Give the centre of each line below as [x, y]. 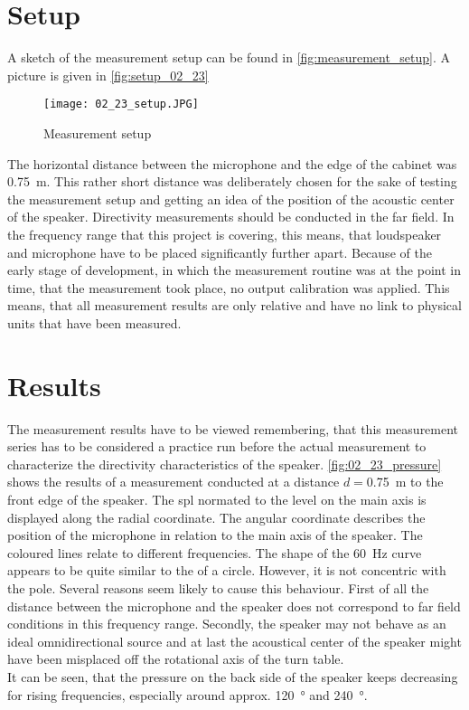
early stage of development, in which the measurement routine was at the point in [234, 270]
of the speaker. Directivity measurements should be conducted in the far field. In [231, 217]
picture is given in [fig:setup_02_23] [108, 75]
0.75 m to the [405, 482]
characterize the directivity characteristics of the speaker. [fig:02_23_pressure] [225, 464]
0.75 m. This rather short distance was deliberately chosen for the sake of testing [232, 181]
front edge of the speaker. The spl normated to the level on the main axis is [217, 499]
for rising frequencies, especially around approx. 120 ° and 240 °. [188, 694]
